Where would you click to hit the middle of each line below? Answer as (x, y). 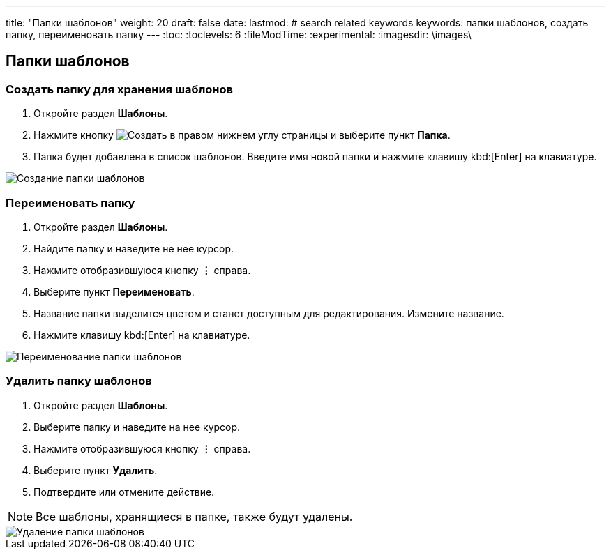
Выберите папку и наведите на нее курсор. (137, 427)
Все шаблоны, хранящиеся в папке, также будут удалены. (194, 516)
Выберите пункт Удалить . (96, 470)
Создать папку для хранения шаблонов (119, 89)
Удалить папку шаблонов (79, 381)
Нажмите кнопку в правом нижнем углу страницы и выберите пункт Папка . (242, 135)
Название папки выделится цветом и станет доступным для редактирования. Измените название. (269, 313)
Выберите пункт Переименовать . (114, 291)
